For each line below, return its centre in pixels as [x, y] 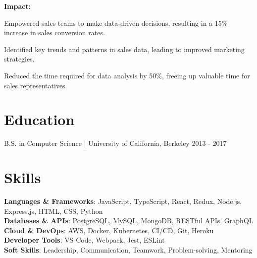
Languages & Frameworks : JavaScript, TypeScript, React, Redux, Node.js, [123, 201]
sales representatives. [36, 85]
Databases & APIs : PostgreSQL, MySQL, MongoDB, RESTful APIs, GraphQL [129, 221]
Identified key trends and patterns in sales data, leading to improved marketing [124, 49]
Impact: [18, 6]
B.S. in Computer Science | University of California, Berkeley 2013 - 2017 [115, 143]
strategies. [19, 59]
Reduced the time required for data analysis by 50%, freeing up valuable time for [127, 75]
